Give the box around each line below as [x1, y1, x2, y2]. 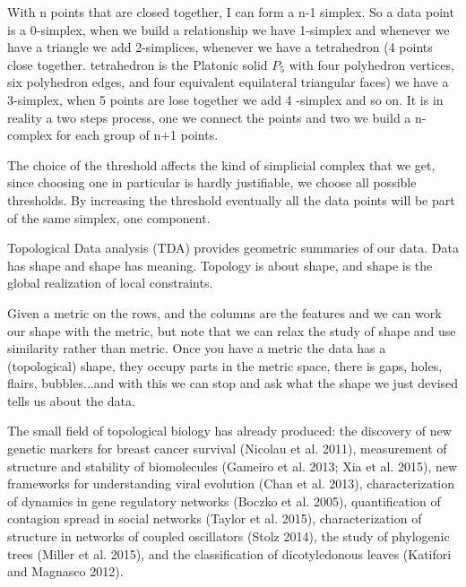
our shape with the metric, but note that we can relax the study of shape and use [7, 321, 456, 340]
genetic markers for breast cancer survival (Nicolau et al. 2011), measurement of [7, 439, 447, 458]
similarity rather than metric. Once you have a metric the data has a [7, 339, 386, 358]
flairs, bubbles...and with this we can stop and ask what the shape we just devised [7, 374, 459, 393]
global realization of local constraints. [7, 273, 213, 292]
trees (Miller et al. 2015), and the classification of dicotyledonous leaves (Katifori [7, 544, 452, 563]
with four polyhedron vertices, [289, 55, 454, 73]
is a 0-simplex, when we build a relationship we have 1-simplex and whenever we [7, 20, 450, 39]
